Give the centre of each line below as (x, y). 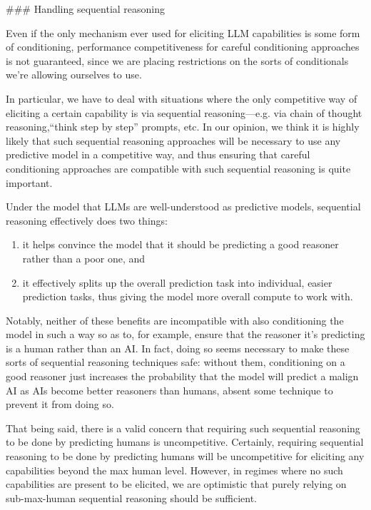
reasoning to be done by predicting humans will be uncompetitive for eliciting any (185, 456)
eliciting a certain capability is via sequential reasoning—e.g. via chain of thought (184, 112)
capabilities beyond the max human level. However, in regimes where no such (174, 470)
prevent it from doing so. (60, 404)
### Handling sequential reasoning (86, 9)
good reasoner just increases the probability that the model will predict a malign (182, 376)
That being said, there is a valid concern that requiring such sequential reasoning (183, 428)
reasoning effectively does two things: (87, 220)
